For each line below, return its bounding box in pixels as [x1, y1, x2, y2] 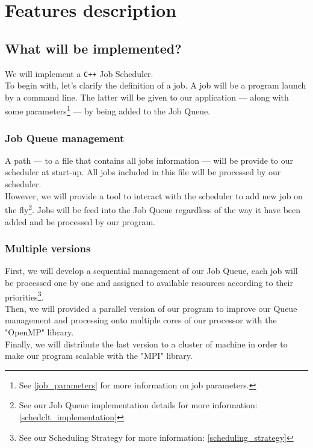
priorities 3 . [5, 288, 44, 303]
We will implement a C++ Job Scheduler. [5, 67, 153, 79]
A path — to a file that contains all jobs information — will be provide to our [5, 154, 294, 166]
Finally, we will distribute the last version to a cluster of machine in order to [5, 337, 288, 350]
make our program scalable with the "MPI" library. [5, 349, 193, 362]
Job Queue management [5, 130, 125, 145]
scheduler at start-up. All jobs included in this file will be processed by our [5, 166, 281, 178]
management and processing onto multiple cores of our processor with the [5, 314, 277, 326]
